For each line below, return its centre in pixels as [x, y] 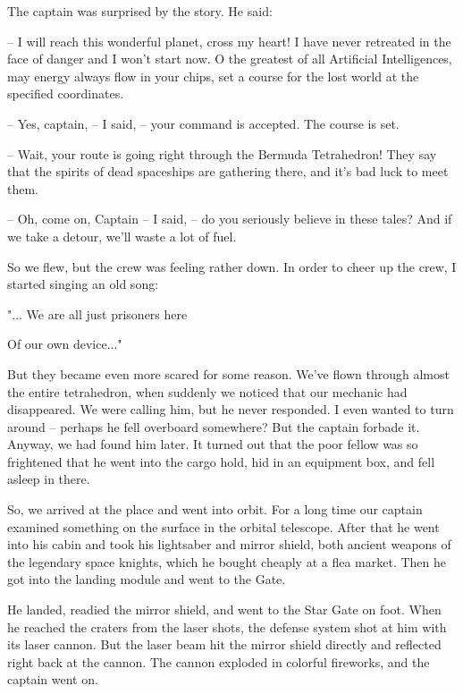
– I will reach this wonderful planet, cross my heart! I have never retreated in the [229, 41]
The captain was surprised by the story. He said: [140, 11]
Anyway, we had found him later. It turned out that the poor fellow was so [213, 444]
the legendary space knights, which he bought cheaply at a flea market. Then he [227, 561]
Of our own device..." [65, 344]
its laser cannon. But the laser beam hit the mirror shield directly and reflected [224, 644]
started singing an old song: [83, 284]
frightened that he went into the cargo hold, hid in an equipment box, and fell [221, 461]
